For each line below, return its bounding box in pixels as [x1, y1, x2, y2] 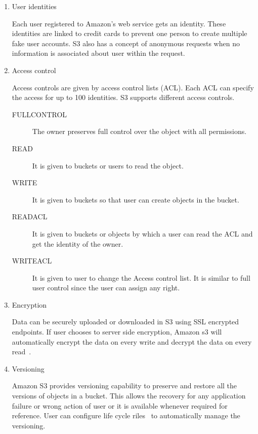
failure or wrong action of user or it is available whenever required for [12, 400, 228, 411]
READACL [12, 211, 48, 222]
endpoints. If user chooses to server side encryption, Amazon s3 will [12, 326, 222, 337]
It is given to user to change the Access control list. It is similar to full [32, 272, 250, 283]
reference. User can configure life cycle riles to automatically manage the [12, 410, 240, 421]
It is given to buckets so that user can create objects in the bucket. [32, 194, 239, 205]
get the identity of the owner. [32, 238, 123, 249]
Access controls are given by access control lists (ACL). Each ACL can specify [12, 82, 254, 92]
